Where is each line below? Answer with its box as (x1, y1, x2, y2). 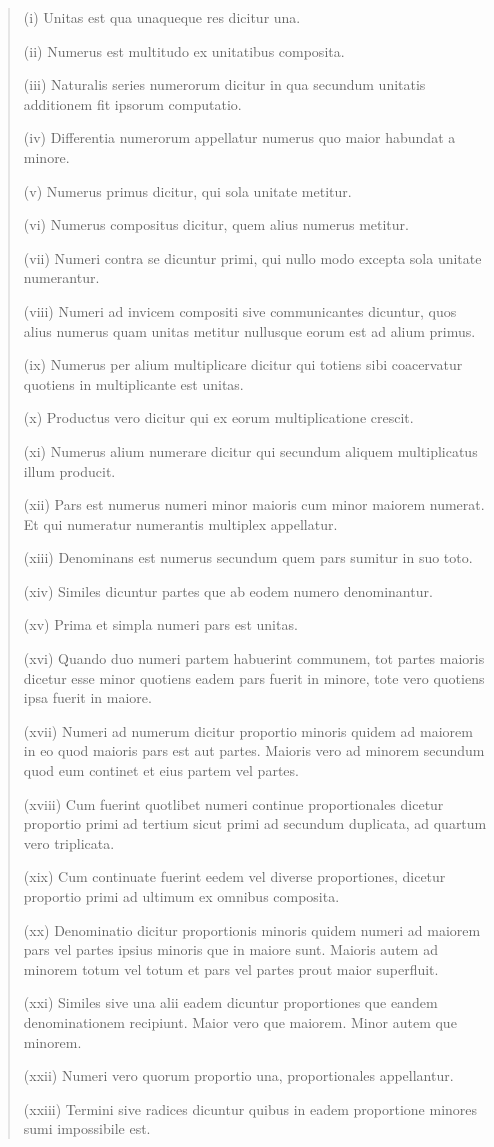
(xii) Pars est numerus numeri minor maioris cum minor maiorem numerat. (23, 494, 485, 515)
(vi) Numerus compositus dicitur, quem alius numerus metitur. (23, 214, 409, 235)
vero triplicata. (23, 832, 115, 853)
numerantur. (23, 267, 100, 288)
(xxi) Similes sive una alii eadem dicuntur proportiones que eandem (23, 992, 438, 1013)
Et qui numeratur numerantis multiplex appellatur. (23, 513, 338, 534)
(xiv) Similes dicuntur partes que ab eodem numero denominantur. (23, 580, 433, 601)
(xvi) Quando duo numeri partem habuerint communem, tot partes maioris (23, 648, 485, 669)
